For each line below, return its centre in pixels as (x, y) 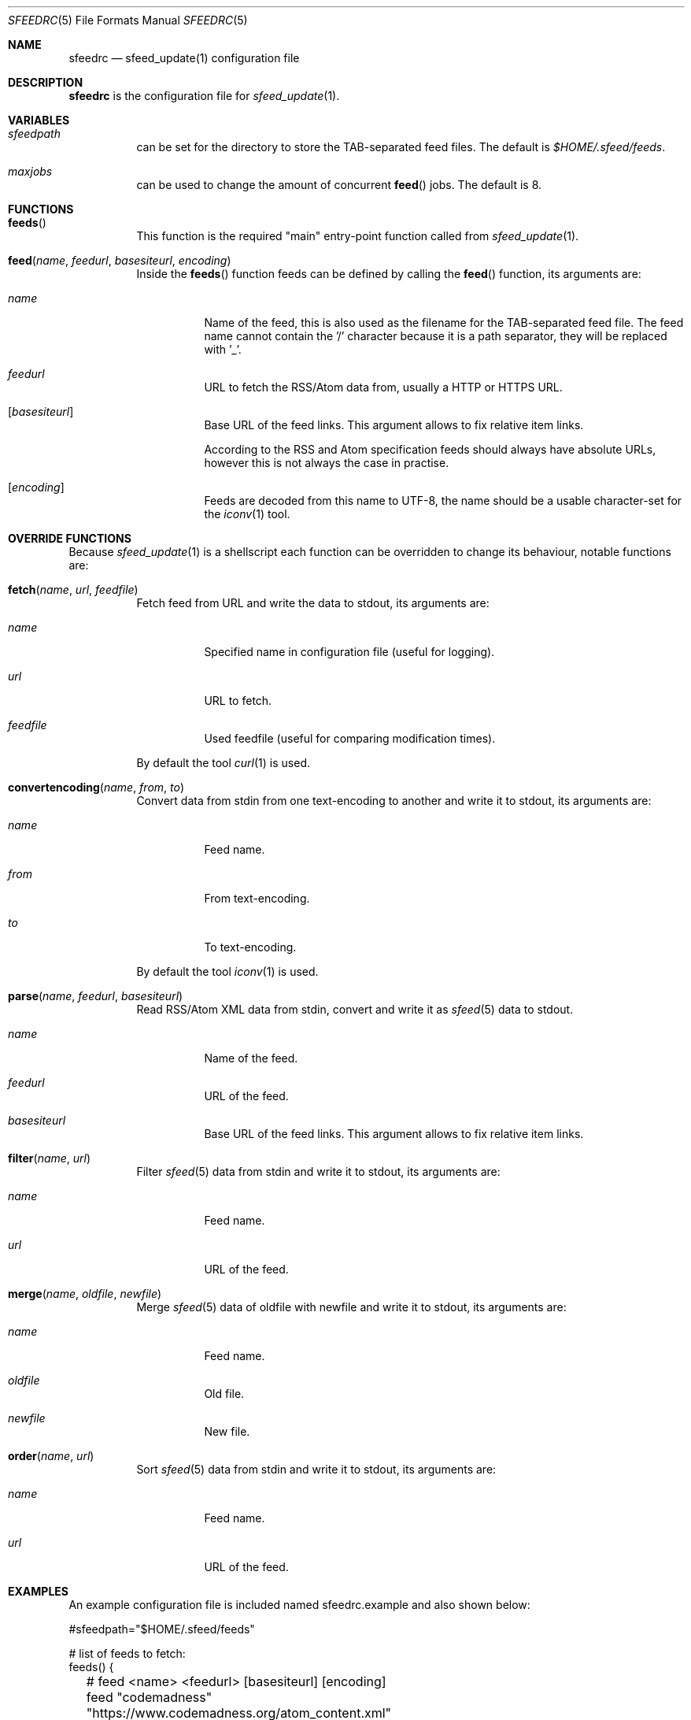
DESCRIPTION (46, 82)
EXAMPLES (38, 1591)
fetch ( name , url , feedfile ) (73, 589)
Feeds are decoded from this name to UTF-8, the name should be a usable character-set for (443, 500)
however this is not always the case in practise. (327, 463)
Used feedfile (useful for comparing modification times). (350, 738)
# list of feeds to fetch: (127, 1653)
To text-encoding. (250, 947)
